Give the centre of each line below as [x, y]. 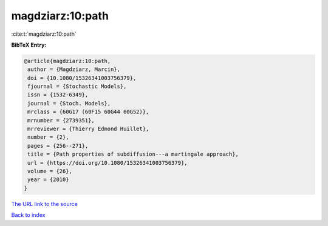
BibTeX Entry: [29, 45]
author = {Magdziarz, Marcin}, [74, 69]
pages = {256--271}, [58, 146]
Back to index [28, 215]
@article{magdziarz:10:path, [67, 61]
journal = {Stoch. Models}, [69, 103]
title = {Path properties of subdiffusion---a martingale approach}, [133, 154]
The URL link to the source [45, 204]
